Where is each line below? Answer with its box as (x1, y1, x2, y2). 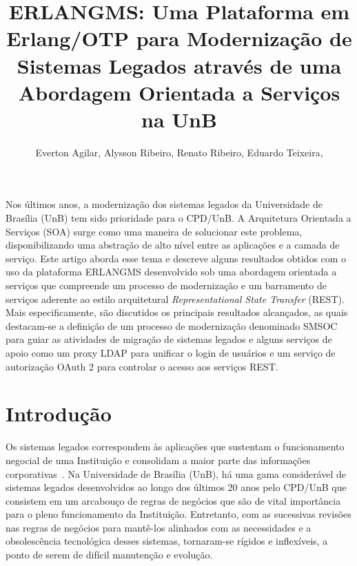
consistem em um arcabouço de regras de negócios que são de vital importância (6, 493, 341, 507)
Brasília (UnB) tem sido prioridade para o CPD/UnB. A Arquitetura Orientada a (6, 211, 351, 225)
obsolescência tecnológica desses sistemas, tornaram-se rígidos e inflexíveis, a (6, 534, 328, 548)
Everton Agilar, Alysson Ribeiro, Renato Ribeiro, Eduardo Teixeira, (35, 145, 323, 159)
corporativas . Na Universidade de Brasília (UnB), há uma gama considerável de (6, 466, 347, 481)
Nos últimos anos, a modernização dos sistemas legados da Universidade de (6, 197, 323, 211)
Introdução (6, 399, 112, 428)
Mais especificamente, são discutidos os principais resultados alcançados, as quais (6, 305, 348, 319)
